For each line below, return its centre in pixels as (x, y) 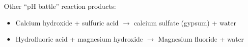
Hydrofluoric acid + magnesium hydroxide (79, 39)
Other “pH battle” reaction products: (60, 6)
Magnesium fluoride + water (201, 39)
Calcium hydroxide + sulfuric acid (67, 22)
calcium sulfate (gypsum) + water (185, 22)
